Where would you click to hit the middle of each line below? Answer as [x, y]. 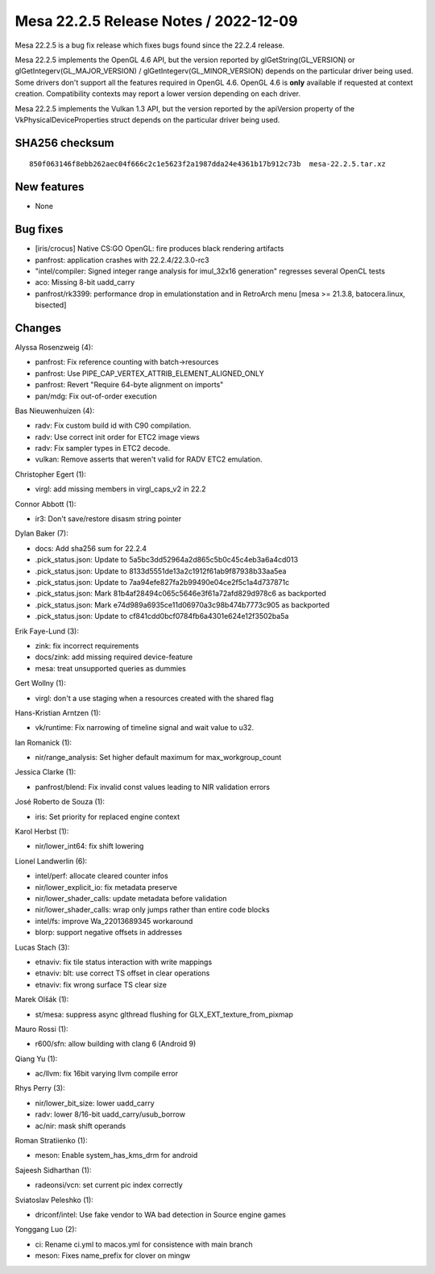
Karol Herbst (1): [42, 832]
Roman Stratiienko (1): [51, 1141]
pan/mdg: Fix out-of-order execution [96, 396]
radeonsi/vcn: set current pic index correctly [109, 1185]
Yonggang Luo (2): [46, 1230]
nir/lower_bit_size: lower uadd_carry [95, 1103]
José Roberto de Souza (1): [60, 802]
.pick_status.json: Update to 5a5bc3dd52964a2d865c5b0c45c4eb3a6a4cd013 [166, 560]
